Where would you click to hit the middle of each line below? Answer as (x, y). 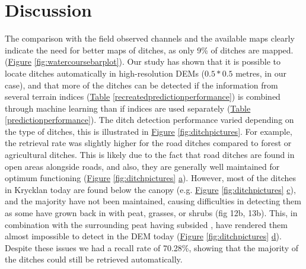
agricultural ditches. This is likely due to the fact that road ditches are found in (150, 155)
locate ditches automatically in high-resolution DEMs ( (105, 73)
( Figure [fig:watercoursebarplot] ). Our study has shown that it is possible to (143, 61)
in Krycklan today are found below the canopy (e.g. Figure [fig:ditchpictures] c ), (150, 189)
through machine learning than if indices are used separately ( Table (128, 108)
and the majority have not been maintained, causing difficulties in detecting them (153, 201)
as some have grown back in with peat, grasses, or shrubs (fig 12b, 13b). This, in (151, 213)
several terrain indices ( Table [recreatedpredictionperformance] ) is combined (143, 96)
